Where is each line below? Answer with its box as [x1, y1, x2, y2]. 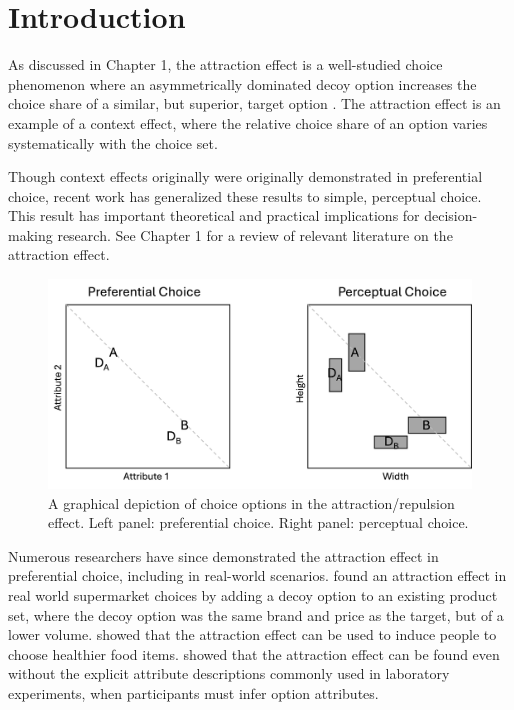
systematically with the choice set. [8, 132, 218, 153]
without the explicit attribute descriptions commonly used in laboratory [8, 663, 450, 684]
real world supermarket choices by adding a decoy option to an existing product [8, 584, 498, 605]
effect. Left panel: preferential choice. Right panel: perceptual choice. [48, 512, 469, 533]
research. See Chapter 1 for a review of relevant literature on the [57, 224, 453, 245]
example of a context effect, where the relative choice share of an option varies [8, 112, 488, 133]
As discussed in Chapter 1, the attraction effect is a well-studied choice [8, 54, 443, 75]
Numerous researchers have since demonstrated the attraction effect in [8, 545, 439, 566]
